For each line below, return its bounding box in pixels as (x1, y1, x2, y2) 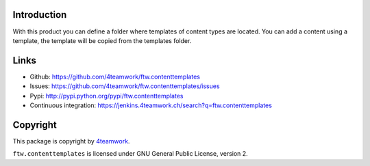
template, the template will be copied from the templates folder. (12, 36, 192, 44)
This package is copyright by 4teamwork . (12, 137, 130, 145)
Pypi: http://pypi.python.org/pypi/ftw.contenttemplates (29, 92, 184, 100)
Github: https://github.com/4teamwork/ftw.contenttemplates (29, 72, 200, 81)
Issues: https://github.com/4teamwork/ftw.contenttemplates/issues (29, 82, 220, 90)
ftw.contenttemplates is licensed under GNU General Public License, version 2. (12, 150, 248, 158)
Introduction (12, 9, 67, 20)
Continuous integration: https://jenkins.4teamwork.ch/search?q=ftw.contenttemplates (29, 101, 272, 109)
